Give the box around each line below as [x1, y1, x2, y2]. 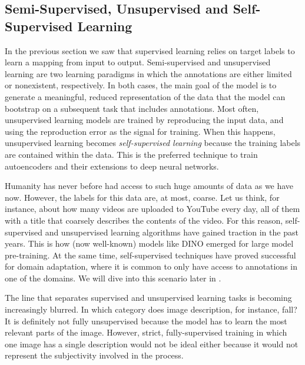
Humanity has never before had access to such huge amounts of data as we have [5, 180, 294, 192]
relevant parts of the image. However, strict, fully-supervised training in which [5, 326, 287, 339]
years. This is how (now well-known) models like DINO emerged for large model [5, 237, 294, 250]
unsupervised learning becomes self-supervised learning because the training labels [5, 137, 301, 149]
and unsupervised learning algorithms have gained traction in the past [45, 225, 299, 238]
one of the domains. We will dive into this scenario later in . [5, 271, 221, 284]
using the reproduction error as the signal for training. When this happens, [5, 125, 276, 137]
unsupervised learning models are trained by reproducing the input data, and [5, 114, 284, 126]
